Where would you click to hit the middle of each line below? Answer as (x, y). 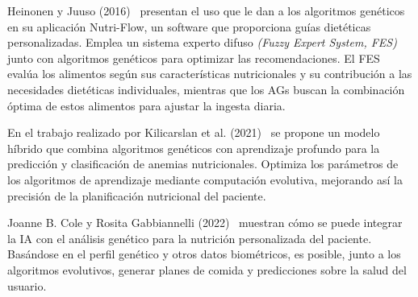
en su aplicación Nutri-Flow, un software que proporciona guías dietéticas (189, 26)
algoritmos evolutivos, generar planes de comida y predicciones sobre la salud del (207, 269)
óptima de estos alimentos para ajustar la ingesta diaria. (146, 105)
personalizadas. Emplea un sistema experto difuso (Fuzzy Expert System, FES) (202, 42)
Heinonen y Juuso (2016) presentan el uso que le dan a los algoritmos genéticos (206, 10)
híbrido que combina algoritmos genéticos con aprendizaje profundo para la (194, 148)
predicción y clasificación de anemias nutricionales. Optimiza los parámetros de (203, 164)
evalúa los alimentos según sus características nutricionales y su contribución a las (210, 74)
